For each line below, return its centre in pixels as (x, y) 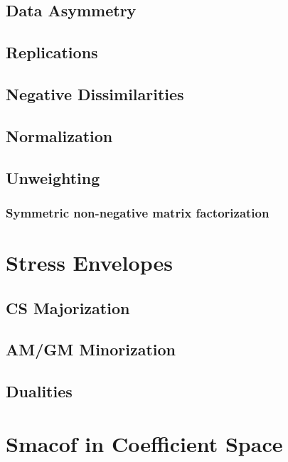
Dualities (39, 391)
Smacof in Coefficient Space (144, 443)
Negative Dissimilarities (95, 93)
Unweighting (53, 177)
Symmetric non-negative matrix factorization (138, 212)
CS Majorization (68, 307)
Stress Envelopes (89, 262)
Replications (52, 52)
